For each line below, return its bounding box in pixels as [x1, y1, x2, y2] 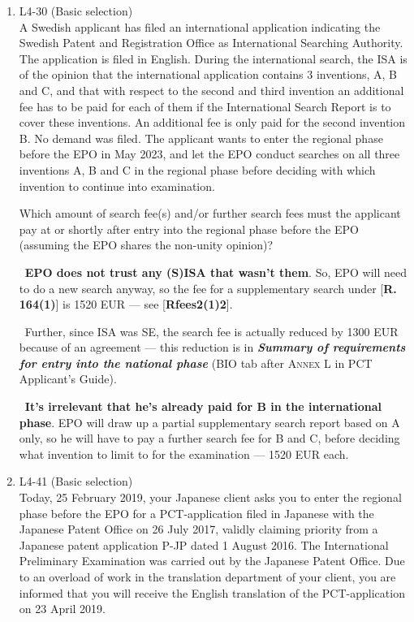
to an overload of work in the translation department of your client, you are [19, 568, 396, 585]
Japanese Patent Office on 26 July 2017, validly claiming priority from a [19, 520, 378, 538]
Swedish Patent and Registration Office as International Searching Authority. [19, 34, 403, 51]
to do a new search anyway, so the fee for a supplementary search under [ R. [19, 279, 397, 296]
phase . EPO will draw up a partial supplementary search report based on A [19, 413, 400, 430]
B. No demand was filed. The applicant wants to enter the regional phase [19, 129, 383, 146]
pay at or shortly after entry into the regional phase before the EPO [19, 220, 359, 237]
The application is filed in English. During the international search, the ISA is [19, 50, 408, 67]
